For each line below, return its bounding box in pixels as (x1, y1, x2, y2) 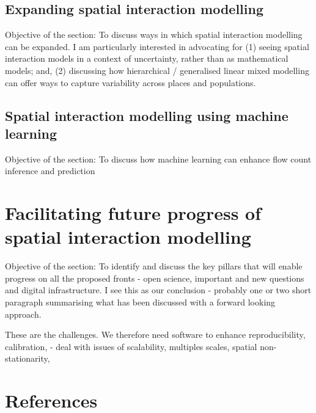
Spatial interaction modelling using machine (5, 106, 288, 125)
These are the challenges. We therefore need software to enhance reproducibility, (5, 328, 306, 341)
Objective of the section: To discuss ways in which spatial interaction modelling (5, 28, 303, 41)
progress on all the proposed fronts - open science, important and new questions (5, 271, 304, 284)
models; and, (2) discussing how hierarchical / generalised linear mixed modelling (5, 64, 309, 76)
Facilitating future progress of (5, 200, 262, 225)
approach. (5, 307, 42, 320)
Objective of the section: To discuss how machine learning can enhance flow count (5, 152, 312, 165)
